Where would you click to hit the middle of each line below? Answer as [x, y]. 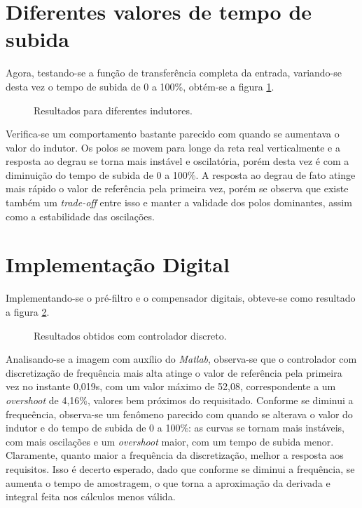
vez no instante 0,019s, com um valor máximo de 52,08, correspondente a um [171, 386]
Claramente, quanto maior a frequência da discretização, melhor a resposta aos [175, 455]
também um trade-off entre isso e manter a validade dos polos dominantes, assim [179, 202]
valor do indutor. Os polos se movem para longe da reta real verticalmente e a [173, 147]
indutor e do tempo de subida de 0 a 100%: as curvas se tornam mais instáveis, [175, 428]
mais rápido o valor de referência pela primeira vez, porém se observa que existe [177, 188]
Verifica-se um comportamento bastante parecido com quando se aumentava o [173, 134]
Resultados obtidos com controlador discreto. [130, 335]
